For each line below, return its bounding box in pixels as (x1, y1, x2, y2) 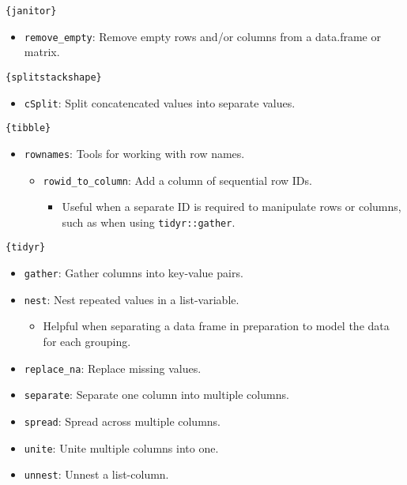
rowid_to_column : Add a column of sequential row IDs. (43, 171, 312, 188)
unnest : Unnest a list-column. (24, 466, 169, 483)
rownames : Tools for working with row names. (24, 145, 245, 161)
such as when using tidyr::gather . (62, 213, 236, 230)
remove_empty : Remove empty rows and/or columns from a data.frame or (24, 28, 381, 44)
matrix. (24, 43, 60, 60)
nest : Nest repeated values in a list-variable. (24, 291, 239, 307)
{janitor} (6, 6, 57, 17)
